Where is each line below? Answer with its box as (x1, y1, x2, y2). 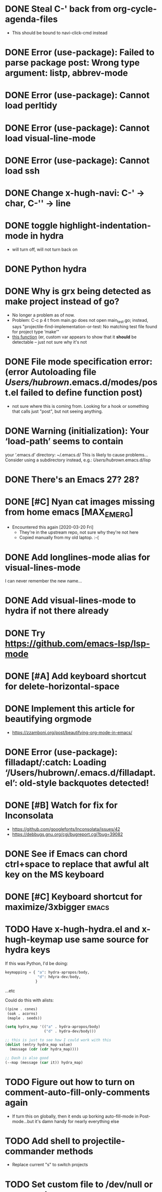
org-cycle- (113, 3, 157, 15)
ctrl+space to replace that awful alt (5, 859, 149, 870)
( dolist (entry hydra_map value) (5, 1042, 73, 1047)
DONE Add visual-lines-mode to (5, 595, 136, 606)
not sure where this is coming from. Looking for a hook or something (12, 403, 149, 409)
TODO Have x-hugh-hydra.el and (5, 924, 140, 935)
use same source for (64, 934, 149, 945)
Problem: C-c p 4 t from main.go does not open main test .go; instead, (12, 317, 148, 324)
